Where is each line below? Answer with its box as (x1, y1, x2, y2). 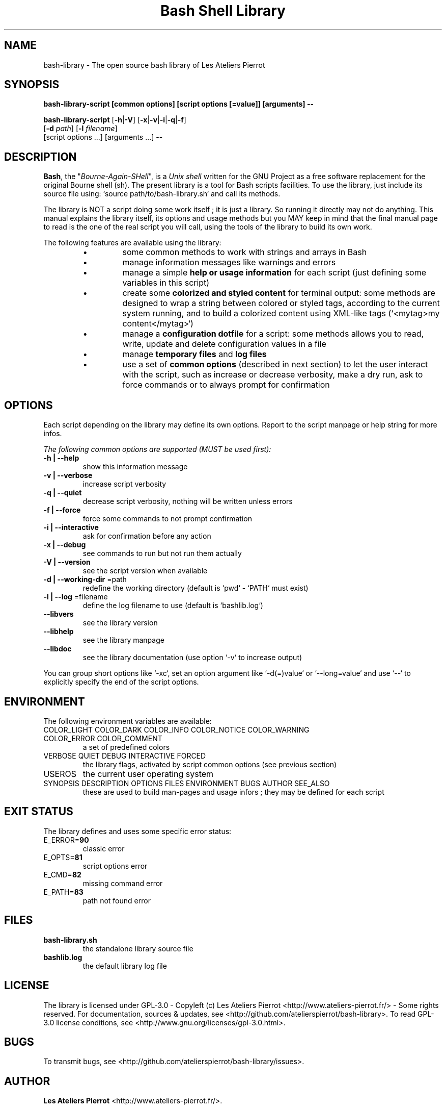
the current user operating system (82, 768, 214, 779)
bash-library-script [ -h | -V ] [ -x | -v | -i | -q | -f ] (43, 115, 186, 124)
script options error (82, 861, 148, 870)
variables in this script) (122, 278, 210, 288)
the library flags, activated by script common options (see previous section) (82, 760, 337, 769)
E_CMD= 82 (43, 870, 81, 879)
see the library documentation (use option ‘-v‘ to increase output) (82, 653, 302, 662)
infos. (43, 429, 62, 438)
